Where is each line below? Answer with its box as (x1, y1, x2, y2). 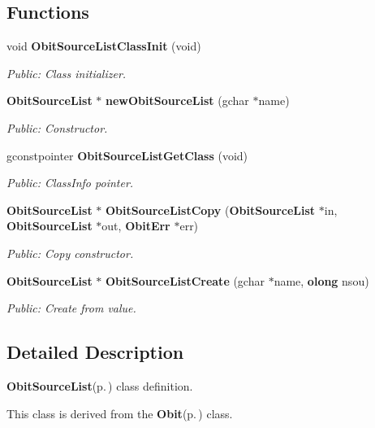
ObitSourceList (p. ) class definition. (6, 377, 193, 394)
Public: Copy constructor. (6, 244, 134, 261)
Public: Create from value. (6, 299, 136, 317)
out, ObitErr (101, 217, 170, 234)
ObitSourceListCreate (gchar (106, 272, 265, 289)
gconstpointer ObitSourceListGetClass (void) (6, 146, 248, 164)
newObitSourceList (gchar (106, 92, 249, 109)
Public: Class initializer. (6, 64, 127, 81)
